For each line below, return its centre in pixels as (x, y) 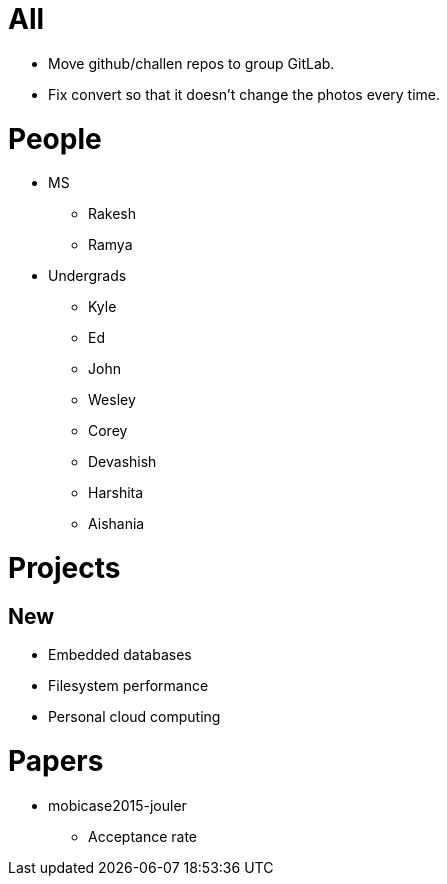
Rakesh (112, 214)
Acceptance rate (143, 836)
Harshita (116, 493)
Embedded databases (120, 655)
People (55, 138)
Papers (56, 760)
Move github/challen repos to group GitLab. (191, 63)
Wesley (112, 400)
